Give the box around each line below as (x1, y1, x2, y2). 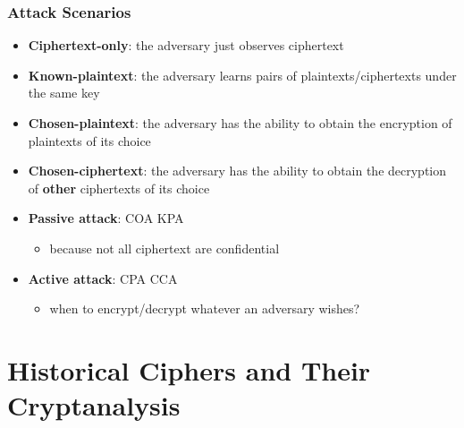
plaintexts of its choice (28, 131, 151, 150)
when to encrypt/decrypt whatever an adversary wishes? (49, 299, 360, 318)
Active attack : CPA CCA (28, 269, 178, 287)
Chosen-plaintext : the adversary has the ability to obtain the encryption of (28, 114, 452, 132)
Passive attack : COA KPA (28, 209, 184, 227)
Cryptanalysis (7, 387, 181, 424)
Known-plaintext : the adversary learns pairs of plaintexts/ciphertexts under (28, 65, 457, 84)
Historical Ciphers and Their (7, 351, 371, 388)
